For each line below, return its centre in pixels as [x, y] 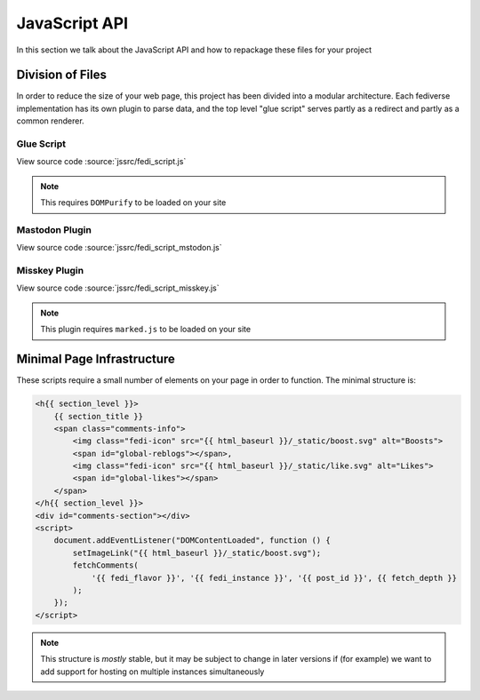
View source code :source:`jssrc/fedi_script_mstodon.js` [119, 248]
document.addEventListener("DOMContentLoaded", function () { [192, 541]
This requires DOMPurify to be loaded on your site [133, 203]
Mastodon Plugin [54, 229]
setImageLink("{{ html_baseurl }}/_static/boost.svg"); [197, 553]
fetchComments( [106, 565]
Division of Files [61, 75]
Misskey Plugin [50, 271]
